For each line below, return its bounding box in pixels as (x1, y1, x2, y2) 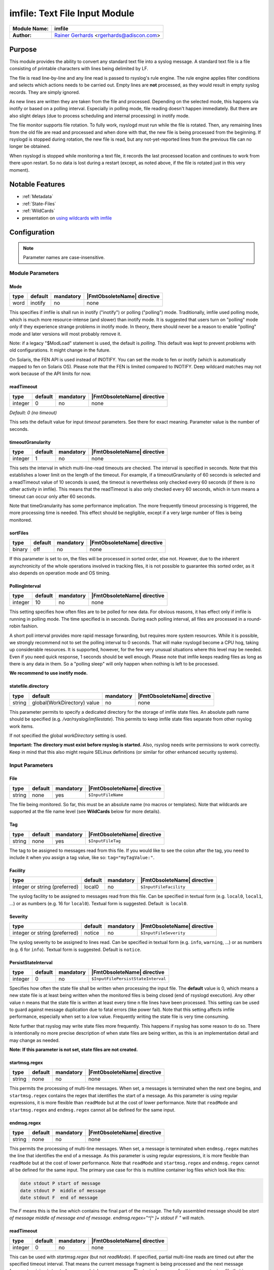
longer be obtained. (9, 143, 51, 149)
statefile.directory (9, 683, 49, 689)
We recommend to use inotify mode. (9, 670, 88, 676)
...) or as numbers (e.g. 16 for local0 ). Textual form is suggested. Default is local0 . (9, 900, 188, 906)
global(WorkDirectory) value (32, 699, 100, 706)
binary (12, 546, 28, 553)
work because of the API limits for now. (9, 371, 91, 377)
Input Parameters (9, 761, 53, 769)
